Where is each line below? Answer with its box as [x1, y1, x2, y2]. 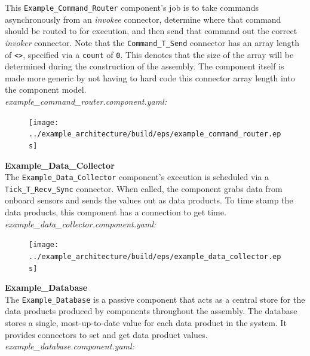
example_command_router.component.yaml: [5, 95, 167, 107]
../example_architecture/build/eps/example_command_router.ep [29, 130, 281, 139]
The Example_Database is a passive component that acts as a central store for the [5, 293, 305, 305]
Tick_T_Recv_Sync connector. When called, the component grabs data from [5, 182, 283, 194]
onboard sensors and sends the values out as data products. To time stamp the [5, 194, 293, 206]
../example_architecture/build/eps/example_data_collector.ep [29, 252, 281, 261]
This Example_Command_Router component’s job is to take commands [5, 1, 259, 13]
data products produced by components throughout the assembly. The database [5, 305, 297, 317]
